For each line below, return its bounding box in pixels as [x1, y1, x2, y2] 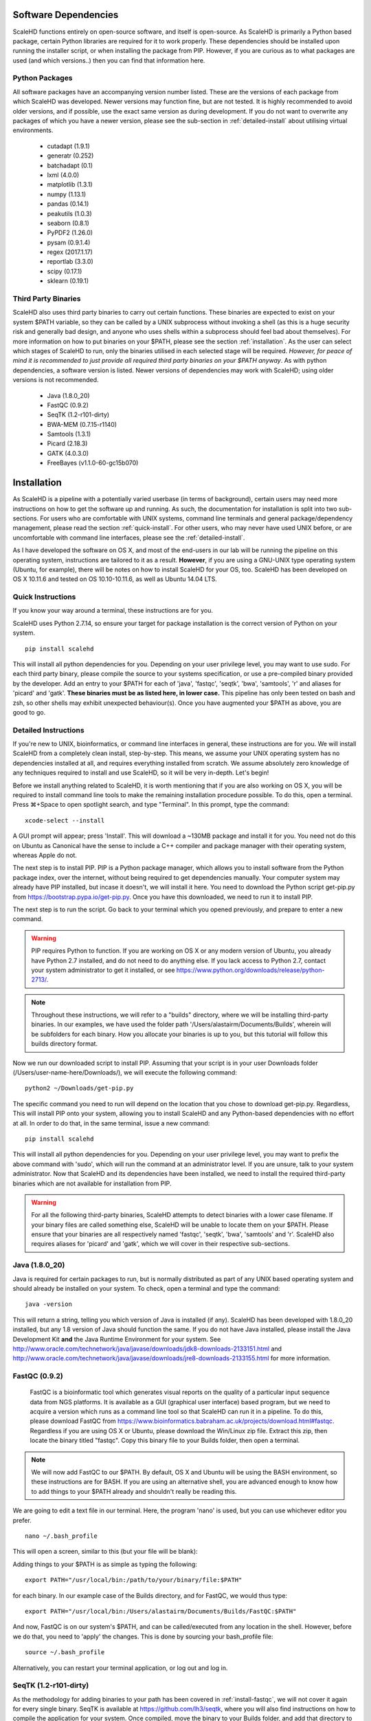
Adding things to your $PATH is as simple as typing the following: [12, 1560, 197, 1568]
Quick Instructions [12, 592, 76, 602]
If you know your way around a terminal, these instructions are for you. [12, 606, 213, 615]
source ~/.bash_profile [25, 1649, 105, 1656]
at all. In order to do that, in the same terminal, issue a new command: [12, 1119, 210, 1127]
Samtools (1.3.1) [47, 430, 91, 439]
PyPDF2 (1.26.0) [47, 229, 93, 237]
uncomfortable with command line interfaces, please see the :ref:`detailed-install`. [12, 534, 245, 542]
